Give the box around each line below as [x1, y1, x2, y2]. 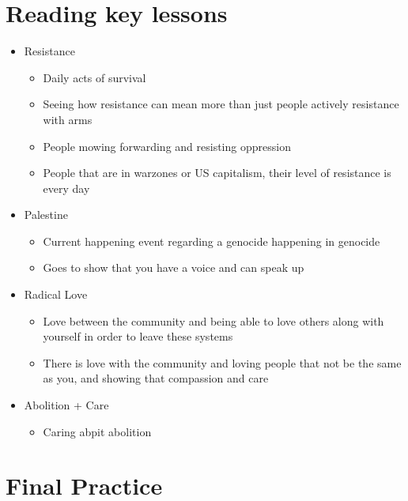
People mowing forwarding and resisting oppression [43, 137, 291, 154]
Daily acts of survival [43, 69, 146, 85]
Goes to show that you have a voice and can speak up [43, 259, 304, 276]
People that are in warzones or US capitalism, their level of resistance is [43, 164, 391, 181]
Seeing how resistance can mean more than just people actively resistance [43, 96, 399, 112]
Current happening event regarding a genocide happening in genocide [43, 232, 380, 249]
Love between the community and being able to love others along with [43, 312, 384, 329]
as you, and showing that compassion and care [43, 370, 269, 386]
